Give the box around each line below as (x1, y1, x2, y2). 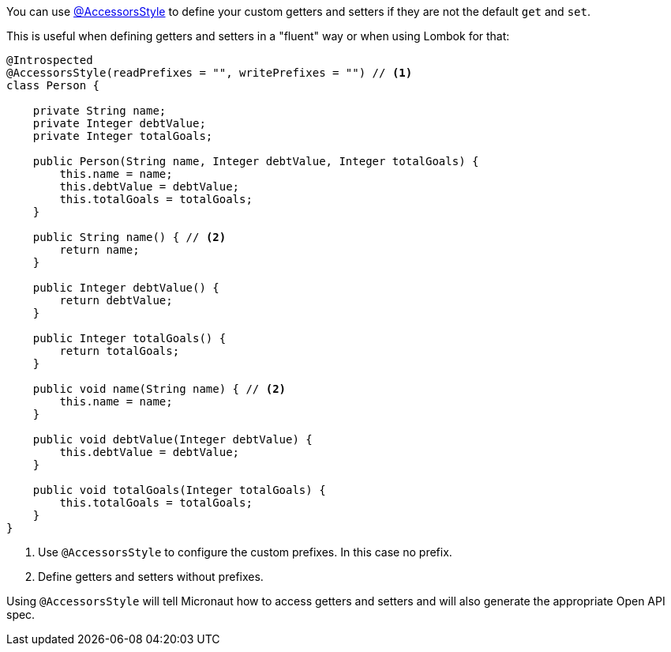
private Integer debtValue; (32, 117, 206, 130)
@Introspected (6, 54, 93, 66)
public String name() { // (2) (32, 231, 227, 243)
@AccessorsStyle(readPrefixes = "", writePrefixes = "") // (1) (6, 66, 413, 79)
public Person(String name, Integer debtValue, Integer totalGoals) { (32, 155, 479, 168)
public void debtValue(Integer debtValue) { (32, 433, 313, 446)
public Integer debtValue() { (32, 281, 219, 294)
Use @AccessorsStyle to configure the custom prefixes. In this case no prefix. (38, 545, 452, 559)
